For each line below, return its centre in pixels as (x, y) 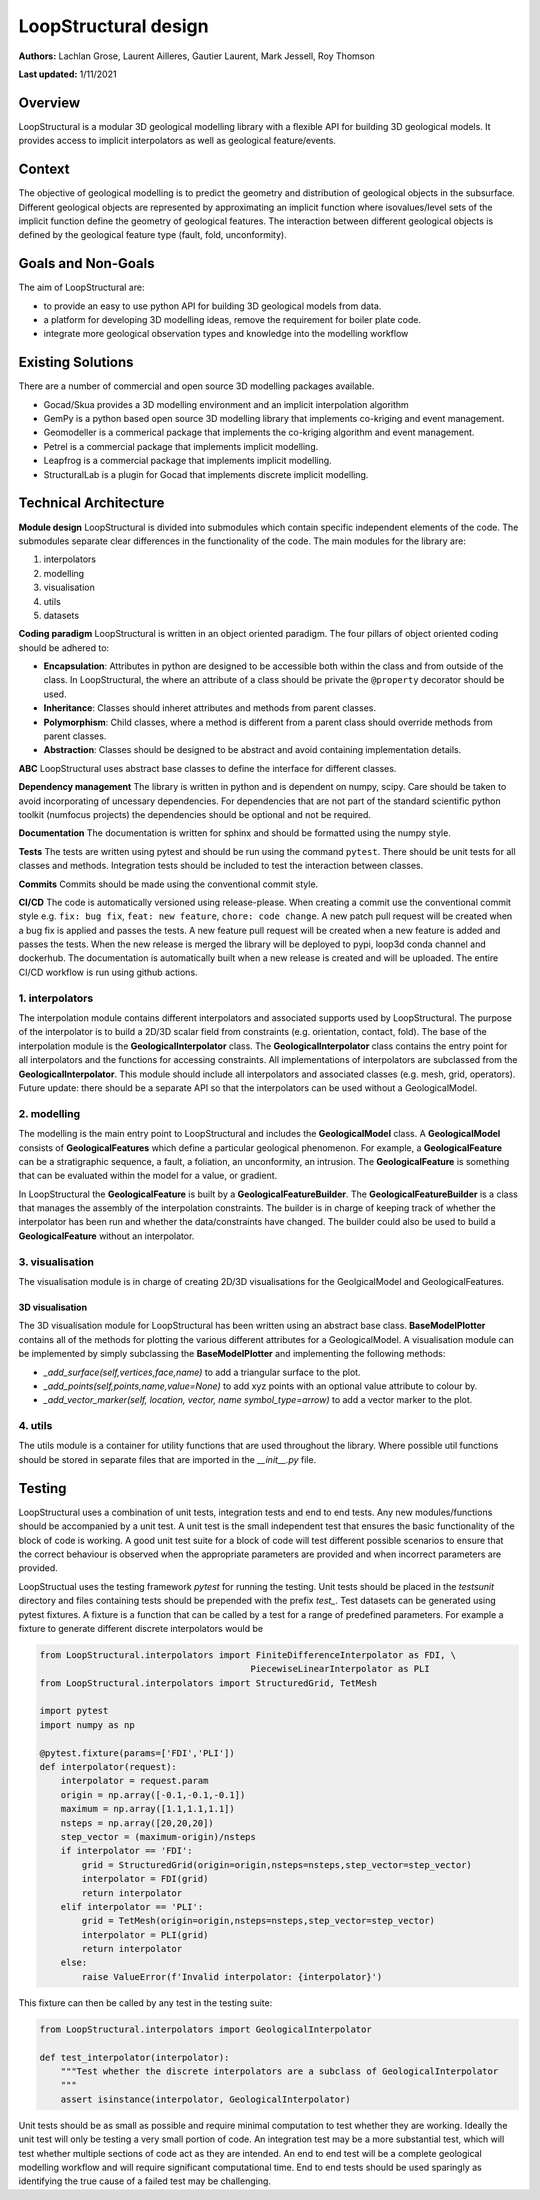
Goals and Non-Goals (86, 263)
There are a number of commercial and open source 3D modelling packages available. (196, 386)
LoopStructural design (113, 26)
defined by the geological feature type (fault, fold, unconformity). (152, 235)
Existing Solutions (76, 362)
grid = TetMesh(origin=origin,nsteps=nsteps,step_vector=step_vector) (258, 1921)
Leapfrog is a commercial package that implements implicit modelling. (187, 461)
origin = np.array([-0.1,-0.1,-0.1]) (153, 1794)
